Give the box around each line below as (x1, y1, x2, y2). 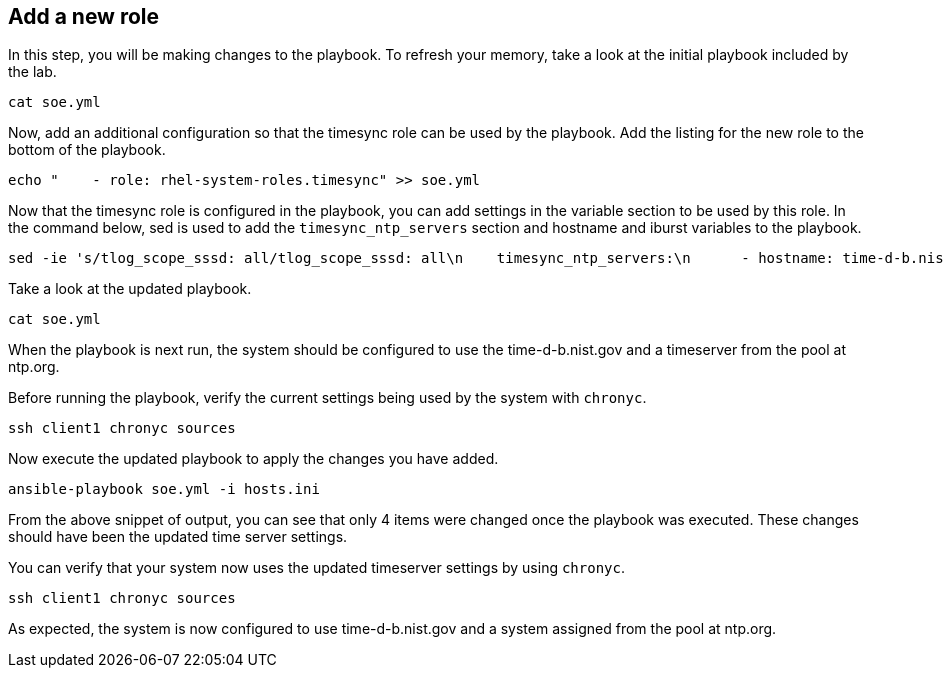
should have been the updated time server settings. (8, 528, 348, 546)
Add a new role (8, 4, 160, 29)
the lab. (8, 63, 57, 81)
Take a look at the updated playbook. (8, 280, 252, 298)
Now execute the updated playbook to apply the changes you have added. (8, 450, 499, 468)
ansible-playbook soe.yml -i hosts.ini (8, 481, 320, 498)
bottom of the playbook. (8, 141, 166, 159)
